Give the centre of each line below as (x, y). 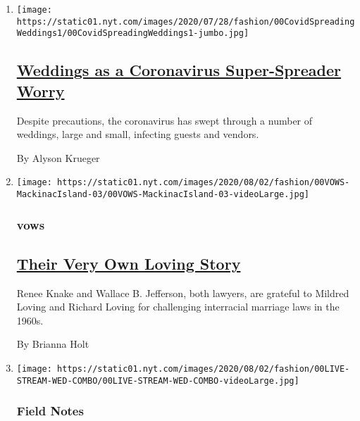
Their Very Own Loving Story (129, 263)
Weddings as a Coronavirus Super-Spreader (179, 70)
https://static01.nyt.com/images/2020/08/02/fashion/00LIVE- (204, 369)
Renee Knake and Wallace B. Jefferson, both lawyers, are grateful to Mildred (183, 293)
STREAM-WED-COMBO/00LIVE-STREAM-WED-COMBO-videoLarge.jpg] (158, 381)
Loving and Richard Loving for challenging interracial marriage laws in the (178, 307)
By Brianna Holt (53, 344)
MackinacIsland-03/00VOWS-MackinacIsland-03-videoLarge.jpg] (163, 194)
